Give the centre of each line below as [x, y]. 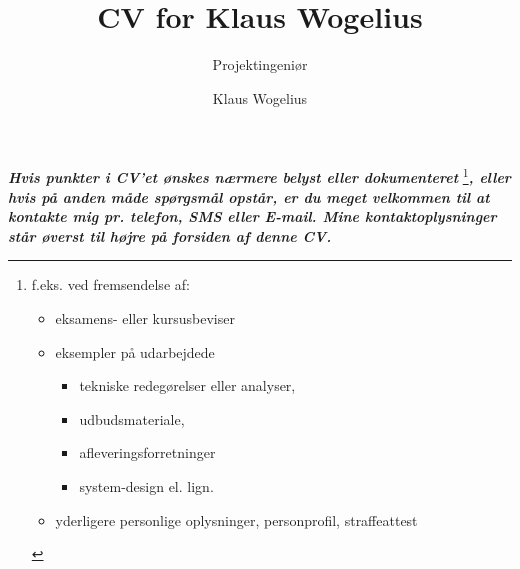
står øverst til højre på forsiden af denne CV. [170, 235]
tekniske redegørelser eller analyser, [187, 385]
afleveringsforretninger [147, 452]
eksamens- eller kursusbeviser [145, 317]
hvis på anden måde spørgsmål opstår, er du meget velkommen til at [249, 196]
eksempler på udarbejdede [135, 351]
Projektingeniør [260, 64]
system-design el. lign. [146, 485]
